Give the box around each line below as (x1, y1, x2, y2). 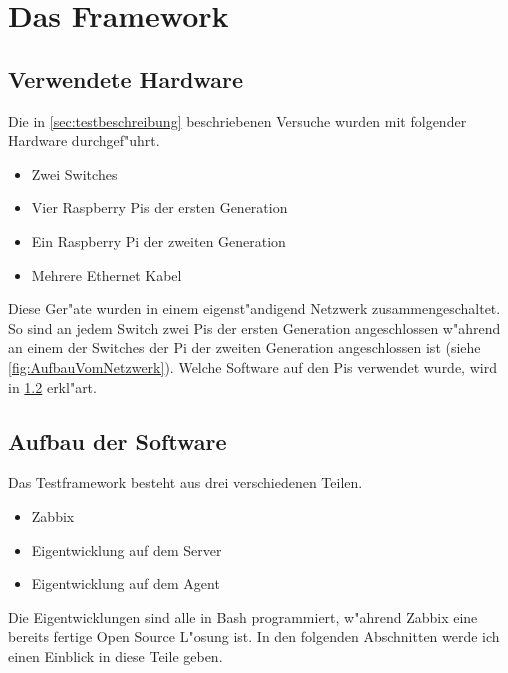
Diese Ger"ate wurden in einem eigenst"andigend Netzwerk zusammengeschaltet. (8, 298, 501, 319)
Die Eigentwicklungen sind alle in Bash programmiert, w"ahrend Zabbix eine (8, 606, 478, 627)
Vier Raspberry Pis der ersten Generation (31, 197, 288, 218)
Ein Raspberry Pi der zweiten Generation (31, 230, 286, 251)
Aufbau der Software (8, 425, 227, 456)
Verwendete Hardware (8, 63, 244, 94)
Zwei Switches (31, 163, 118, 184)
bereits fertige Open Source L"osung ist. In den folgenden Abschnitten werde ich (8, 626, 500, 647)
